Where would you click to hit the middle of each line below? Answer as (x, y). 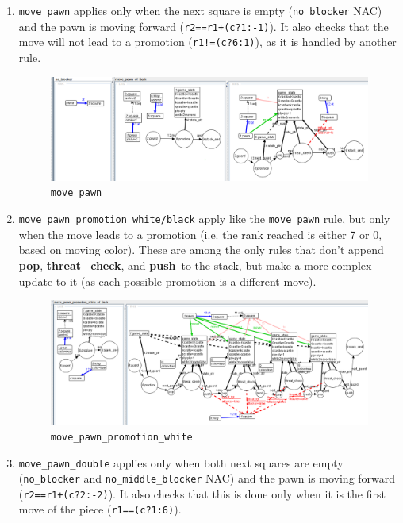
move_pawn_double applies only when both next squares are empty (181, 462)
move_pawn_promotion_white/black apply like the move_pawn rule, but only (204, 219)
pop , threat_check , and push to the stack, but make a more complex (195, 265)
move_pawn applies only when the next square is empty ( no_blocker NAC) (200, 10)
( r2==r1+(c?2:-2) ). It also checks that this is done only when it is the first (202, 493)
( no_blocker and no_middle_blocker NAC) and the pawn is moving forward (207, 478)
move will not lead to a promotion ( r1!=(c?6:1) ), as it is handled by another (207, 42)
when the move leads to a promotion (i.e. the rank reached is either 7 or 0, (200, 234)
